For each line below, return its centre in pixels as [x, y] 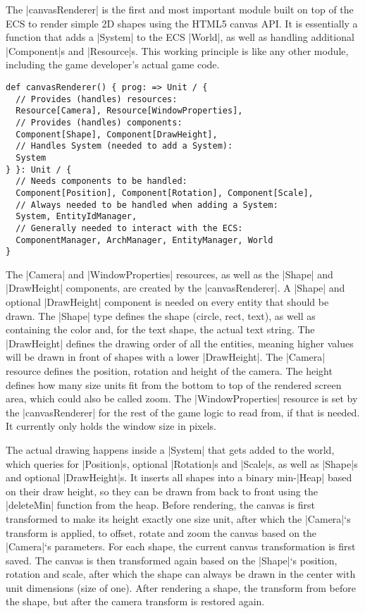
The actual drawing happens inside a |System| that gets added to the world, [170, 449]
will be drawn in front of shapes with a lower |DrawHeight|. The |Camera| [166, 357]
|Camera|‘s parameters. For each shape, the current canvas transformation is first [181, 546]
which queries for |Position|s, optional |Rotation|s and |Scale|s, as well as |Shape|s [182, 463]
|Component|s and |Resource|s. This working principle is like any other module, [177, 50]
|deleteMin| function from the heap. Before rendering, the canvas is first [160, 505]
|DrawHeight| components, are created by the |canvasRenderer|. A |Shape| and [175, 288]
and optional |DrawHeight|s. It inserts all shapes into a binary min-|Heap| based [179, 477]
